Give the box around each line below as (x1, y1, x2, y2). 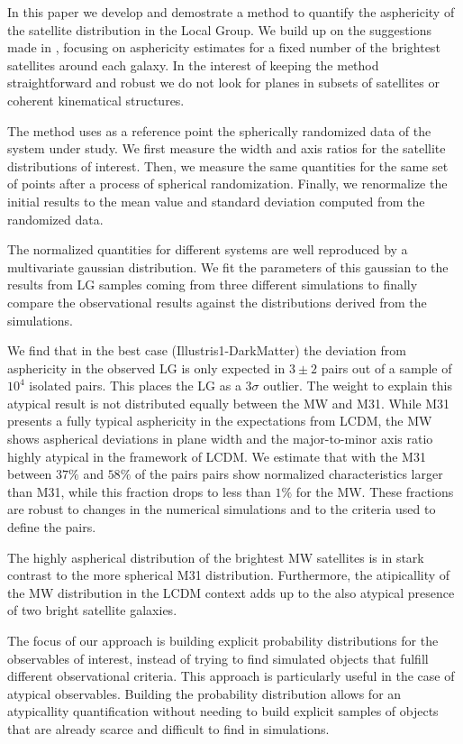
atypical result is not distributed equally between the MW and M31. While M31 (7, 393, 450, 412)
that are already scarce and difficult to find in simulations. (7, 719, 330, 738)
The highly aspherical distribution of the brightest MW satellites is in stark (7, 547, 424, 566)
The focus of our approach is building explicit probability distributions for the (7, 631, 439, 649)
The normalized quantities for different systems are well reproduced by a (7, 240, 408, 259)
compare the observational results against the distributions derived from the (7, 292, 427, 311)
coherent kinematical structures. (7, 90, 185, 109)
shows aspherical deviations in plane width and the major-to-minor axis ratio (7, 429, 433, 448)
